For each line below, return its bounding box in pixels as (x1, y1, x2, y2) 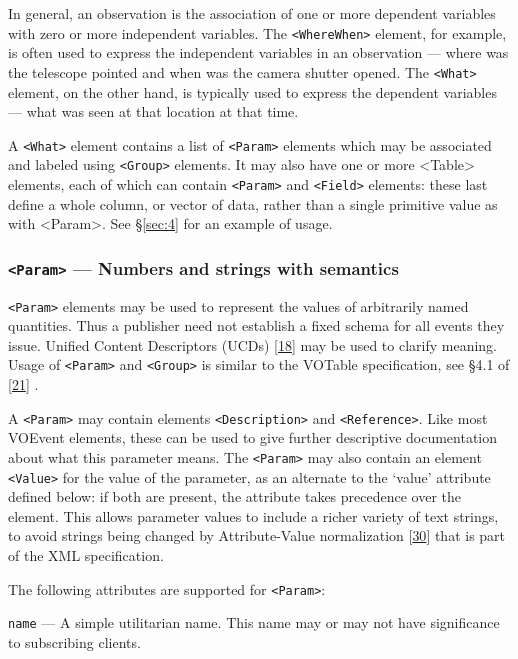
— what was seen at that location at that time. (8, 101, 299, 122)
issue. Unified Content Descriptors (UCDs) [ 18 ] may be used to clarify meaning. (8, 334, 498, 355)
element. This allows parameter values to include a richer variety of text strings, (8, 505, 499, 526)
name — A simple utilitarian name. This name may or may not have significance (8, 612, 500, 633)
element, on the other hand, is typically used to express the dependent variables (8, 81, 497, 102)
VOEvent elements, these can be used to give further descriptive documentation (8, 427, 498, 448)
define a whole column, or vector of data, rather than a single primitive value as (8, 193, 498, 214)
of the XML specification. (8, 545, 164, 566)
